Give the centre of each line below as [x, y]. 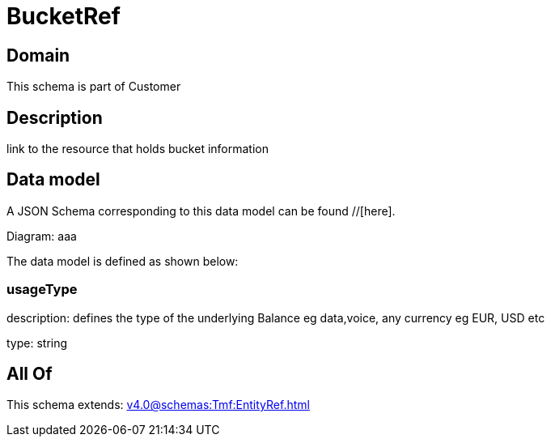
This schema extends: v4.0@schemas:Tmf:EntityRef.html [158, 405]
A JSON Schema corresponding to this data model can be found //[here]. [201, 211]
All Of [30, 374]
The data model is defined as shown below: [123, 261]
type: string [37, 343]
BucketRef [64, 16]
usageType [42, 290]
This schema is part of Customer [94, 87]
